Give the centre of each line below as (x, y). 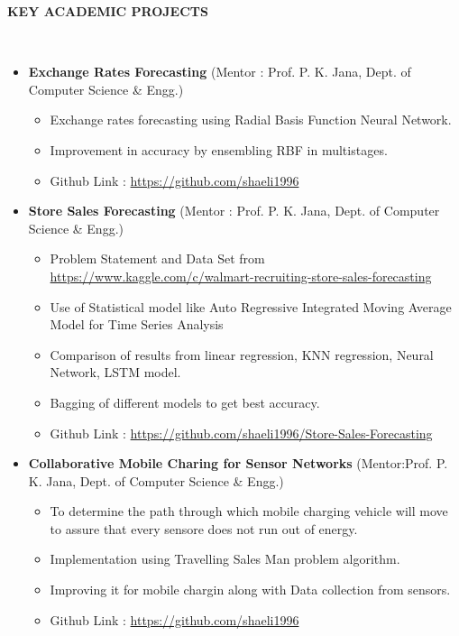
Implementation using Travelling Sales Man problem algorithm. (225, 559)
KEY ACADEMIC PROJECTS (108, 11)
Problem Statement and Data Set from (157, 258)
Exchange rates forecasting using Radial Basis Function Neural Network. (251, 120)
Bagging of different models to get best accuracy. (185, 402)
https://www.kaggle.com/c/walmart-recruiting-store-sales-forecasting (241, 276)
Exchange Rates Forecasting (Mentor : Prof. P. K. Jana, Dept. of (220, 72)
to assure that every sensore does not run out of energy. (204, 528)
